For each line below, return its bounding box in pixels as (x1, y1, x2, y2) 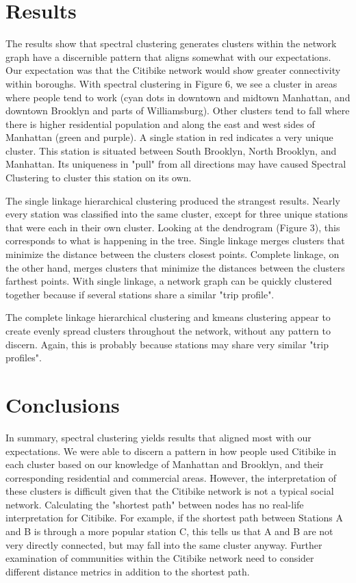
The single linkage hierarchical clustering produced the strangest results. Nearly (5, 193, 340, 207)
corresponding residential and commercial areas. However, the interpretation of (5, 470, 337, 484)
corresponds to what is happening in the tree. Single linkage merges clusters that (5, 233, 345, 248)
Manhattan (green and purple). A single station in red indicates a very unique (5, 130, 333, 144)
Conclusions (5, 390, 120, 418)
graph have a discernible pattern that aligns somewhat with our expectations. (5, 49, 331, 64)
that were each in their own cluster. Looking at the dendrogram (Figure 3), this (5, 220, 340, 234)
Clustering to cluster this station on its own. (5, 170, 192, 185)
